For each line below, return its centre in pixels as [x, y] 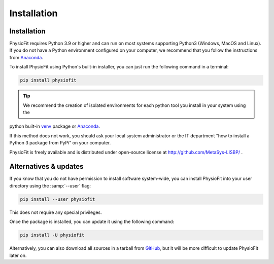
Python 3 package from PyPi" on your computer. [60, 143]
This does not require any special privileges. [56, 212]
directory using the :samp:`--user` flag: [50, 185]
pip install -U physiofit [52, 235]
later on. [18, 255]
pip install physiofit [48, 80]
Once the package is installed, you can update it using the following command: [92, 222]
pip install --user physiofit [58, 199]
